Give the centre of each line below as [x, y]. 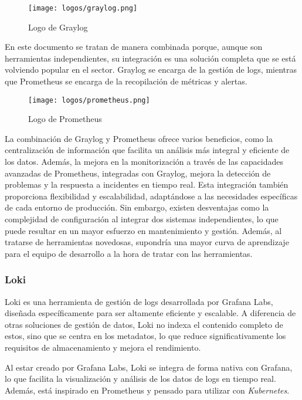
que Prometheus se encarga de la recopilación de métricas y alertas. [126, 81]
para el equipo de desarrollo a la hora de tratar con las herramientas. [129, 253]
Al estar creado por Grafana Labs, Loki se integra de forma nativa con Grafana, [149, 367]
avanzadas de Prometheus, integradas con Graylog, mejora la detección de [138, 173]
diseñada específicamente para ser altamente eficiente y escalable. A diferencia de [150, 313]
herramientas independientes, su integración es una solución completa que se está [150, 58]
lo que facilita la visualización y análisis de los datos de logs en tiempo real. [140, 379]
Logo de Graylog [58, 27]
